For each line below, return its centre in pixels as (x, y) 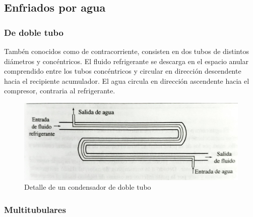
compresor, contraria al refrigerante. (60, 91)
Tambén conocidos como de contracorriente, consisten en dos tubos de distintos (126, 51)
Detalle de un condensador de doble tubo (88, 187)
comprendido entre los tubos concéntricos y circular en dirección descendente (123, 71)
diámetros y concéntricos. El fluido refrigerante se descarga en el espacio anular (126, 61)
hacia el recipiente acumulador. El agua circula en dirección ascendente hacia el (127, 80)
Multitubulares (35, 209)
